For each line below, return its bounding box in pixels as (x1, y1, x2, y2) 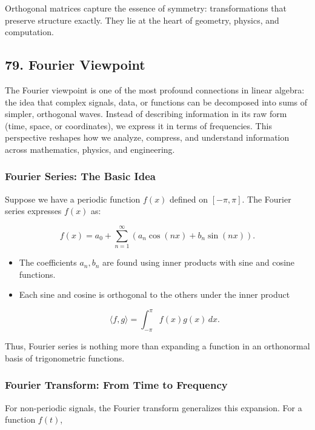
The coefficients (19, 256, 77, 269)
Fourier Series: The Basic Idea (5, 169, 156, 184)
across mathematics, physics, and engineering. (5, 143, 175, 155)
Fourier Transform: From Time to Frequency (5, 377, 228, 392)
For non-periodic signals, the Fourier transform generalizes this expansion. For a (5, 401, 302, 414)
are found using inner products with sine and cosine (102, 256, 295, 269)
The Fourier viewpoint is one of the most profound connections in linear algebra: (5, 83, 305, 96)
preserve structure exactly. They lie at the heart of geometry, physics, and (5, 13, 279, 26)
